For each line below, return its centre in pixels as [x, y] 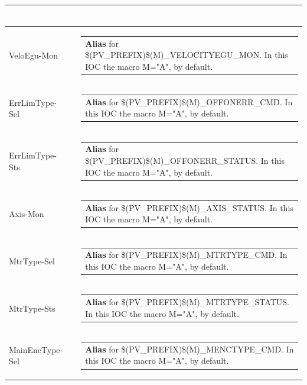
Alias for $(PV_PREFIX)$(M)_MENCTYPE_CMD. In [190, 349]
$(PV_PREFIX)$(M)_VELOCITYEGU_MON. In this [187, 55]
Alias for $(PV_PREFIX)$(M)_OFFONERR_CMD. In [189, 101]
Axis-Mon [27, 214]
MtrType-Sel [32, 261]
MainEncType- [36, 349]
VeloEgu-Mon [34, 55]
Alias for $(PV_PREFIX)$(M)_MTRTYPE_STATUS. [187, 302]
